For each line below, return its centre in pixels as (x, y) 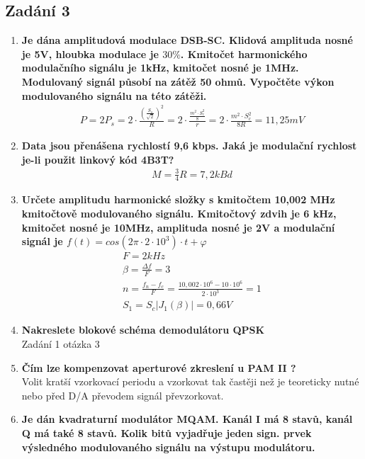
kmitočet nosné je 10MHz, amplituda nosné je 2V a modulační (178, 227)
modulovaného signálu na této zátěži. (114, 95)
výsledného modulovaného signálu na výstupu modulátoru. (168, 447)
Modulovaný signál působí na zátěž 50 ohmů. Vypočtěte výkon (178, 81)
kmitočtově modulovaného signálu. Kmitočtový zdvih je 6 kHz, (179, 214)
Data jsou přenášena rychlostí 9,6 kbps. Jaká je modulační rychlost (189, 145)
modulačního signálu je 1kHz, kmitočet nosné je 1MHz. (160, 68)
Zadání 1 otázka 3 (61, 344)
